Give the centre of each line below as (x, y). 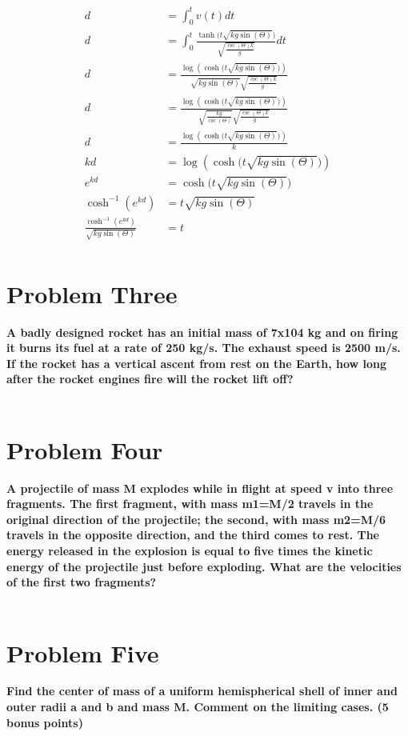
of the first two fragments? (82, 582)
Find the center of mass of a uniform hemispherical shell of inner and (202, 691)
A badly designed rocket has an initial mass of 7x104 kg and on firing (202, 332)
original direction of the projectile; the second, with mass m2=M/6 (196, 519)
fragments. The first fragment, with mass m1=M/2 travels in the (190, 504)
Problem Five (83, 652)
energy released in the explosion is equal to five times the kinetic (190, 550)
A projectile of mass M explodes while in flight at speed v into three (200, 488)
